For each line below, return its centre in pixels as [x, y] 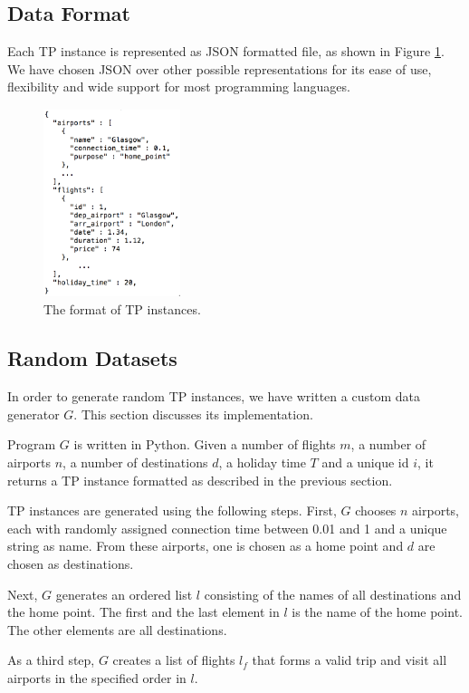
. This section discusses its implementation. [193, 414]
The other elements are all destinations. [117, 629]
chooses [376, 510]
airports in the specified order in [97, 677]
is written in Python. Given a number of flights [205, 444]
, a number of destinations [135, 462]
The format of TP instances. [122, 309]
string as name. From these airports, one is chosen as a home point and [206, 546]
